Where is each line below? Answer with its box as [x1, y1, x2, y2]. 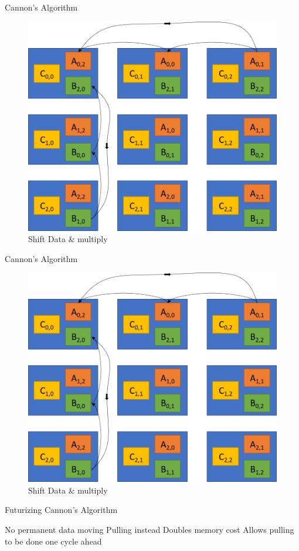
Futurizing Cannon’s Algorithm [5, 504, 118, 516]
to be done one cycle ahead [5, 535, 102, 547]
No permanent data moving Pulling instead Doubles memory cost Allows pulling [5, 523, 294, 535]
